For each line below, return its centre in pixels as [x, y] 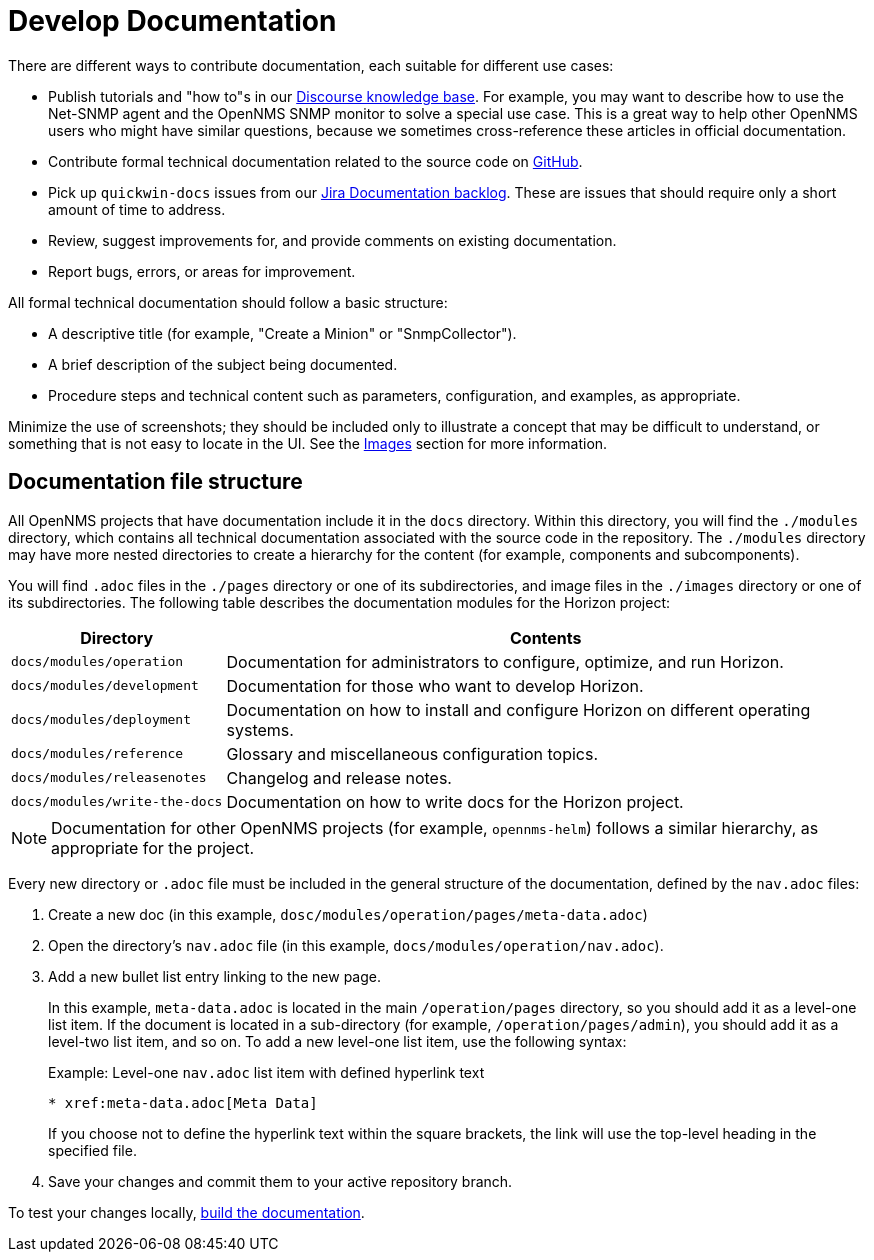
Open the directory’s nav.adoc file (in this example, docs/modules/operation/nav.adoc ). [356, 945]
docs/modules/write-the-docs [117, 802]
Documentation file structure [155, 482]
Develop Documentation [172, 21]
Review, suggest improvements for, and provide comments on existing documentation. [332, 240]
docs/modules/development [105, 686]
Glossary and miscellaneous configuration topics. [412, 753]
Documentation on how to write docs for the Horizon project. [455, 801]
